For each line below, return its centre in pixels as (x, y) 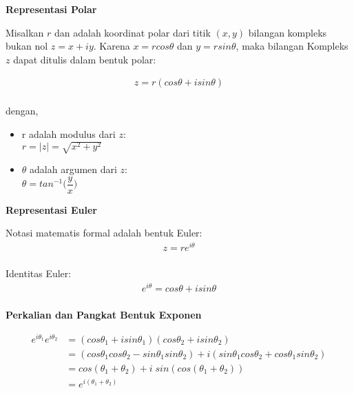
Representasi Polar (51, 9)
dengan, (22, 111)
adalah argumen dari (73, 169)
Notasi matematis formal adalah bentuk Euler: (104, 233)
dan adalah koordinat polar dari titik (132, 32)
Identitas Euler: (39, 273)
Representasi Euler (51, 209)
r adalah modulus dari (69, 134)
